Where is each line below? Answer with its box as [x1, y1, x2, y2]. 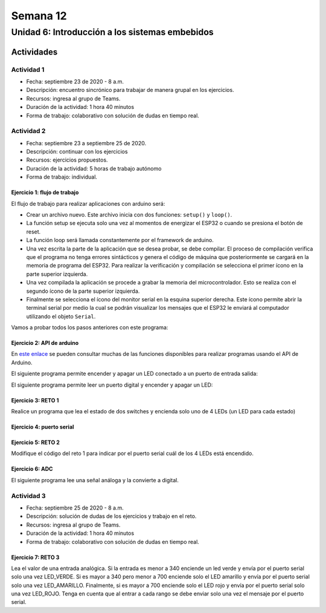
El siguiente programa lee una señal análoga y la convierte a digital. [11, 476, 179, 484]
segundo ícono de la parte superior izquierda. [26, 287, 140, 295]
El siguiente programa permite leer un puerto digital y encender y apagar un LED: [11, 381, 213, 388]
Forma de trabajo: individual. [26, 173, 98, 181]
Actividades [11, 47, 58, 57]
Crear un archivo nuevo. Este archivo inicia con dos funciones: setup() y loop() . [26, 211, 232, 218]
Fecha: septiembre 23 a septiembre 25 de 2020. [26, 139, 147, 146]
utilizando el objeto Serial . [26, 312, 96, 320]
